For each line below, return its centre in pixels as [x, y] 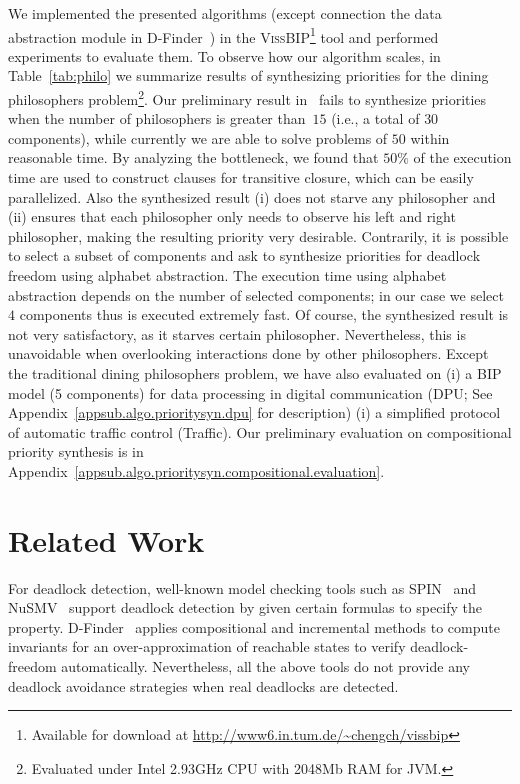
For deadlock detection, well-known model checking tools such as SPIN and [242, 587]
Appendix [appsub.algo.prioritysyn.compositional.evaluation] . [196, 470]
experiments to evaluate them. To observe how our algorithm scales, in [224, 55]
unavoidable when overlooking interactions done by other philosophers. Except [248, 353]
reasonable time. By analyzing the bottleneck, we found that [193, 157]
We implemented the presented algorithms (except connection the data [225, 13]
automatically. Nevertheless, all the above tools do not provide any [265, 666]
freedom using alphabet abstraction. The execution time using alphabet [227, 275]
